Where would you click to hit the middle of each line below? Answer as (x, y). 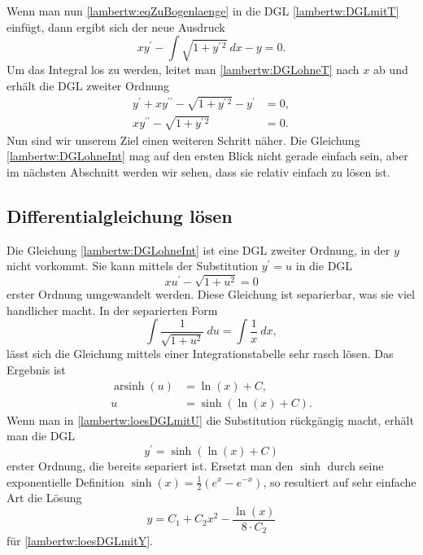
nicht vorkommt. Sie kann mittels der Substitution (133, 266)
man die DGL (41, 436)
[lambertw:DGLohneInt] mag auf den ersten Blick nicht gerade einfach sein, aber (207, 156)
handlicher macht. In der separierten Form (112, 310)
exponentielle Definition (65, 481)
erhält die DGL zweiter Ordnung (88, 85)
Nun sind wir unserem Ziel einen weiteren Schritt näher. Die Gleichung (183, 140)
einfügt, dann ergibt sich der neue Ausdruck (116, 26)
